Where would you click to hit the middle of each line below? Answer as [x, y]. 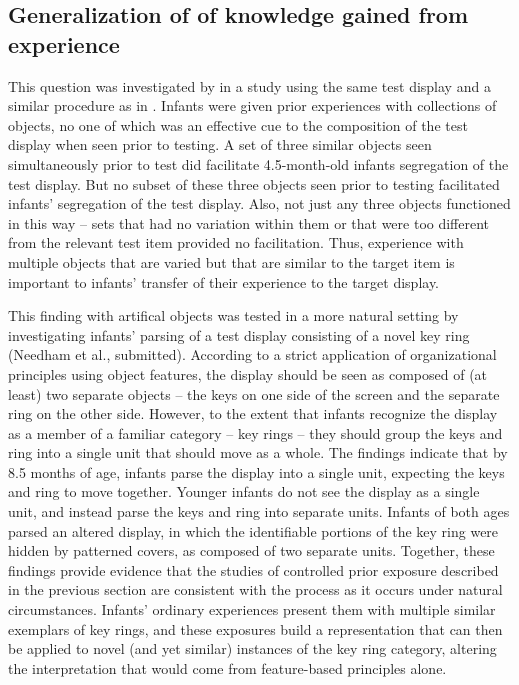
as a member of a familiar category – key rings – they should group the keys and [255, 432]
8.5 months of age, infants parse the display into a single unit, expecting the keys [256, 471]
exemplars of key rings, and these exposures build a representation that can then [255, 628]
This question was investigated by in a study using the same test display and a [249, 85]
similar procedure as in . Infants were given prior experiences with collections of [252, 105]
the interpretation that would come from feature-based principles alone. [227, 667]
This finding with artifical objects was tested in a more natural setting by [233, 315]
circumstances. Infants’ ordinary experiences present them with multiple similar [252, 609]
